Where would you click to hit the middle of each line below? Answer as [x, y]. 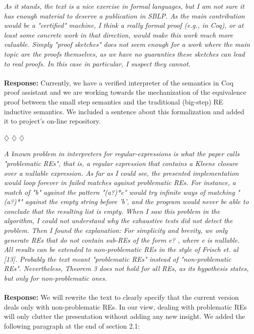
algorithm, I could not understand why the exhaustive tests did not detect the [118, 220]
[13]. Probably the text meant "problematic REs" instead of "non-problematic [118, 259]
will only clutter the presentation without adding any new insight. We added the [125, 316]
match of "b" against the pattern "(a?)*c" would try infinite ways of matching [119, 192]
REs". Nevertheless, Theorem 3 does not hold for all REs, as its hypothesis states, [127, 268]
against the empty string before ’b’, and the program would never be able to [137, 201]
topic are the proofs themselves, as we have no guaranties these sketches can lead [125, 53]
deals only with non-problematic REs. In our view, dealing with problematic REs [125, 306]
